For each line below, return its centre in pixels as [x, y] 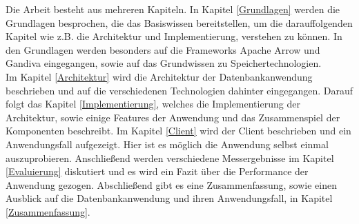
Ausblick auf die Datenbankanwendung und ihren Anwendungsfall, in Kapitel [169, 198]
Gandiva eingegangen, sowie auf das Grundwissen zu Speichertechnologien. [164, 63]
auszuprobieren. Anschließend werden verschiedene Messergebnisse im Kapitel [170, 157]
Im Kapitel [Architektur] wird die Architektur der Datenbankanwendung [159, 76]
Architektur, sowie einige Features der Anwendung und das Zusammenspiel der [173, 117]
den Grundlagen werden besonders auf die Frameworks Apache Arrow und [163, 49]
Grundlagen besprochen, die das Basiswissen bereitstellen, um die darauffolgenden [179, 22]
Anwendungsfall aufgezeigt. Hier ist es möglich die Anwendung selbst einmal [167, 144]
